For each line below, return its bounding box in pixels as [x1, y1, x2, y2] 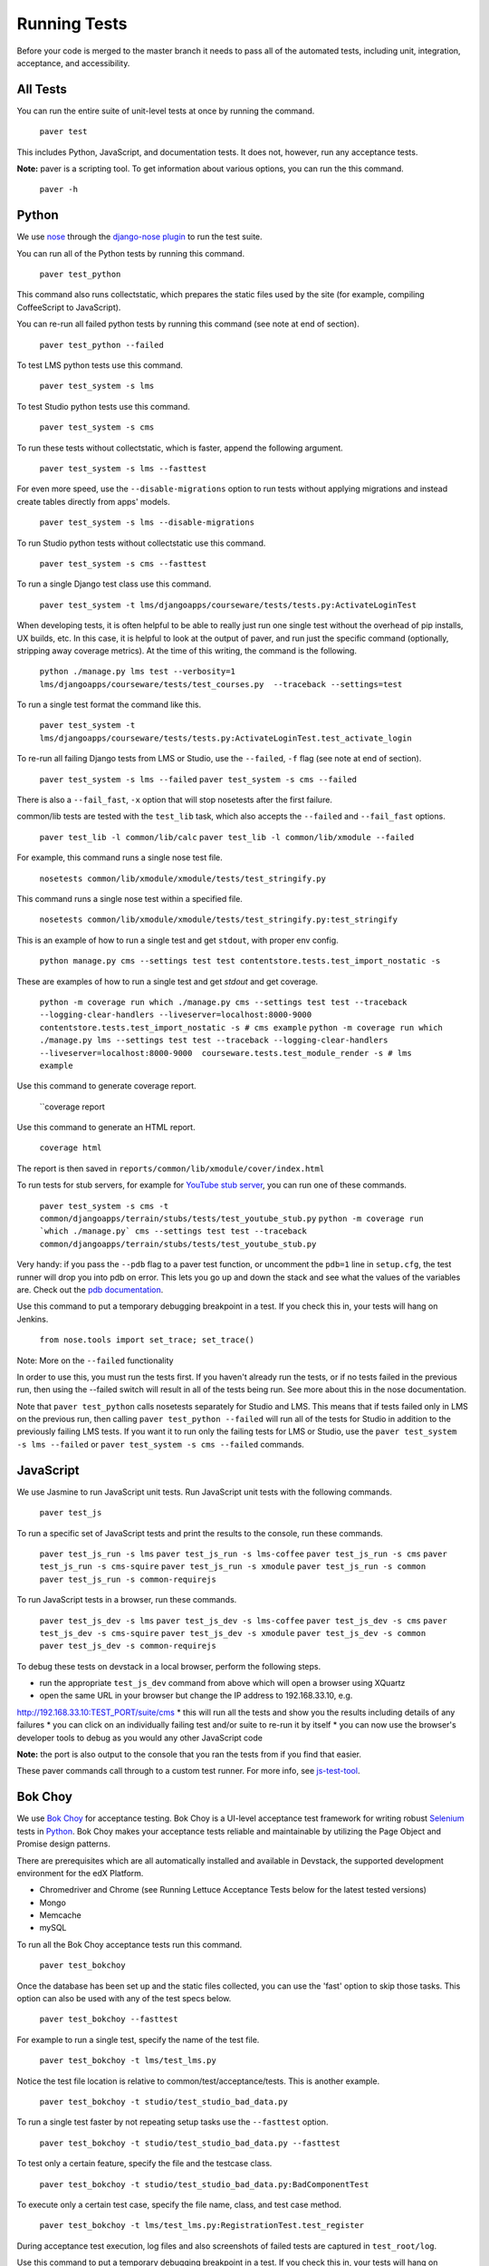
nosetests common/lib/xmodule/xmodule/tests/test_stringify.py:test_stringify [39, 915, 398, 925]
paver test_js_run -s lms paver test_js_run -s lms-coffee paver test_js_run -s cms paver [39, 1548, 447, 1559]
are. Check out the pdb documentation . [16, 1283, 164, 1295]
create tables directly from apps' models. [16, 496, 171, 507]
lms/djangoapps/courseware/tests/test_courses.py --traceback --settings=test [39, 679, 403, 689]
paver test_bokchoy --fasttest [39, 2014, 178, 2025]
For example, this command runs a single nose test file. [16, 852, 224, 863]
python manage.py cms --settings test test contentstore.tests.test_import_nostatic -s [39, 956, 441, 966]
